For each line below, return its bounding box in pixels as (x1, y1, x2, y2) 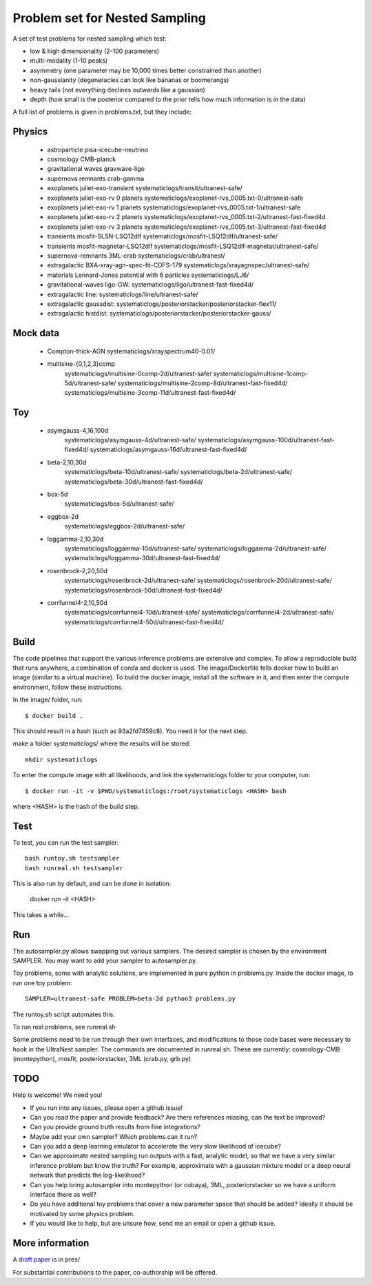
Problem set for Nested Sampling (12, 10, 206, 25)
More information (12, 1237, 90, 1249)
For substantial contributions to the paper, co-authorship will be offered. (12, 1268, 218, 1276)
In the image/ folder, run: (12, 696, 83, 704)
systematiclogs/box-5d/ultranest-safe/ (64, 500, 174, 508)
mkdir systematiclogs (25, 755, 98, 763)
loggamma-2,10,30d (47, 535, 104, 543)
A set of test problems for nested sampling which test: (12, 34, 167, 43)
